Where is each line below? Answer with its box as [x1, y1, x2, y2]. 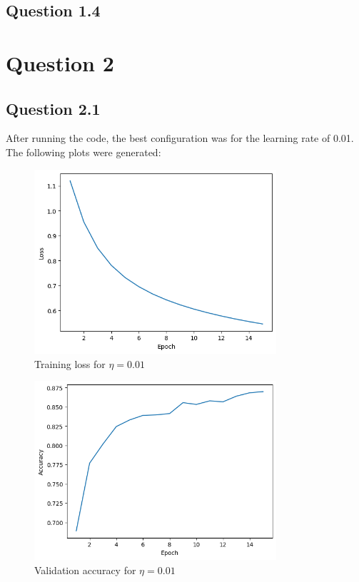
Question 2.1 [6, 97, 101, 119]
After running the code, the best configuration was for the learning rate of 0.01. [6, 131, 354, 145]
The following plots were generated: [6, 144, 161, 159]
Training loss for [34, 356, 106, 371]
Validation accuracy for [34, 562, 136, 577]
